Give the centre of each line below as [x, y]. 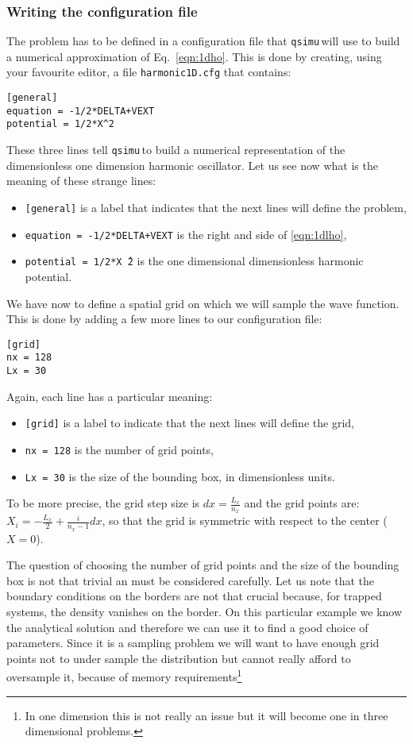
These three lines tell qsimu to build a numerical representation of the [176, 150]
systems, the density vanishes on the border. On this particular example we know [205, 612]
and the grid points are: [302, 503]
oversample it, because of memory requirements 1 [124, 676]
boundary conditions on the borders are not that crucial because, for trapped [194, 596]
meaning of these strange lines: [81, 181]
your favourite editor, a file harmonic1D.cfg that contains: [149, 72]
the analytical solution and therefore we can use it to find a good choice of [187, 627]
